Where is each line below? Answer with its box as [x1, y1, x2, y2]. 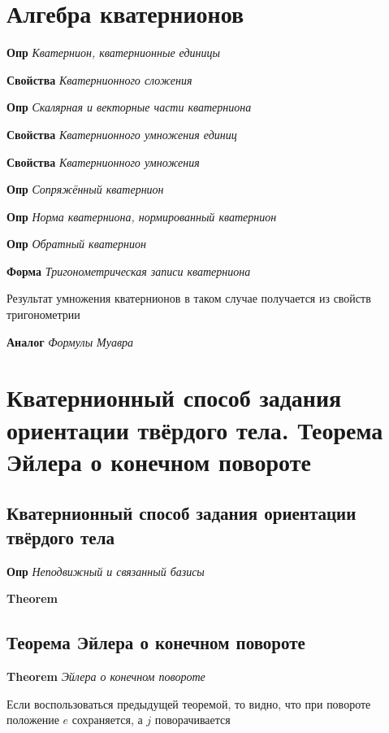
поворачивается [154, 711, 231, 728]
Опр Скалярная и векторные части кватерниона [6, 98, 252, 116]
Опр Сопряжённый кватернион [6, 181, 164, 198]
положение [6, 711, 59, 728]
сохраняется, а [71, 711, 143, 728]
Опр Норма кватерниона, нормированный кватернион [6, 207, 277, 225]
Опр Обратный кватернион [6, 235, 146, 252]
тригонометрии [6, 306, 80, 323]
